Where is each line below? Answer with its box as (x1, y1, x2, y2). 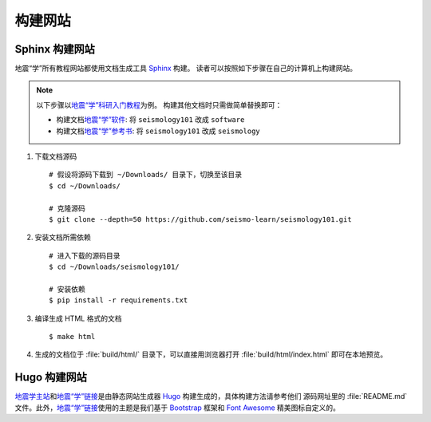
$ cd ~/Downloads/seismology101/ (49, 262, 180, 271)
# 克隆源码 (49, 203, 85, 213)
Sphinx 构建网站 (14, 42, 95, 56)
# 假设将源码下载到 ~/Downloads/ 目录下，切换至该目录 (49, 170, 243, 179)
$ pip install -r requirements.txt (49, 296, 188, 305)
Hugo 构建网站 (14, 371, 87, 385)
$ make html (49, 332, 96, 341)
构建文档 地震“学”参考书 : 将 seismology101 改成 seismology (56, 126, 261, 136)
